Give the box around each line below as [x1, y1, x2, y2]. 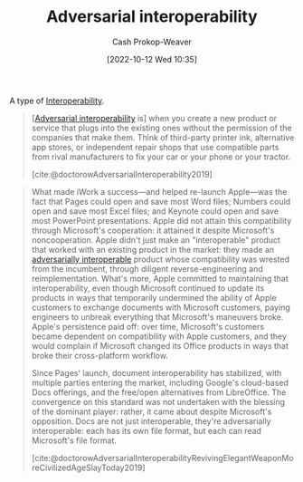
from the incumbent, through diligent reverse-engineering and [31, 263, 264, 274]
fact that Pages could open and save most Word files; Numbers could [31, 196, 291, 207]
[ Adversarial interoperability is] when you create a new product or [31, 112, 278, 123]
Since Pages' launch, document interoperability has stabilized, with [31, 367, 282, 378]
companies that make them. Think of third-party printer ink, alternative [31, 131, 295, 142]
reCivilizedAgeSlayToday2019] [31, 462, 147, 473]
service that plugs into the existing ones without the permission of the [31, 122, 292, 133]
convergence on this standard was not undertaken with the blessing [31, 396, 286, 407]
